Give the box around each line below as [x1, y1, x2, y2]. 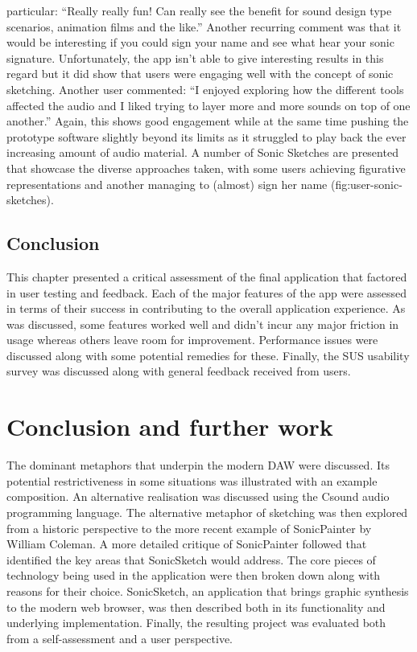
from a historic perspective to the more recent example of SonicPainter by [6, 519, 372, 536]
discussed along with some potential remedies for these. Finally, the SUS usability [6, 347, 410, 363]
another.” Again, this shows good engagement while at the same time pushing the [6, 113, 409, 129]
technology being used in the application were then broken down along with [6, 567, 381, 584]
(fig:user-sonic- [330, 175, 403, 192]
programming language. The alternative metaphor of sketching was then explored [6, 503, 408, 520]
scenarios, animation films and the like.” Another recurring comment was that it [6, 18, 402, 35]
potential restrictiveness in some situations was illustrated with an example [6, 472, 378, 489]
